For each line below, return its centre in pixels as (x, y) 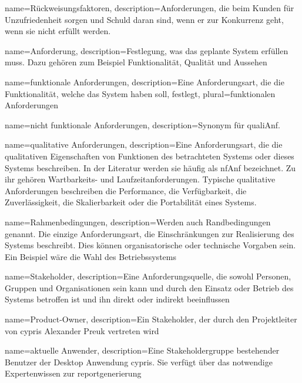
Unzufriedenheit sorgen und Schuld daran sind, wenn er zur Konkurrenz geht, (144, 19)
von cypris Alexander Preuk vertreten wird (82, 330)
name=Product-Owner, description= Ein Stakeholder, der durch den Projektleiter (151, 319)
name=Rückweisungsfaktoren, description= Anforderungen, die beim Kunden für (150, 8)
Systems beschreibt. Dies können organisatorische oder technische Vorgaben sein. (150, 245)
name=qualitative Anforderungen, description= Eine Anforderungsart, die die (144, 144)
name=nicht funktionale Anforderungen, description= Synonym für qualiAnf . (142, 124)
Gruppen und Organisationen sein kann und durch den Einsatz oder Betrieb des (149, 287)
